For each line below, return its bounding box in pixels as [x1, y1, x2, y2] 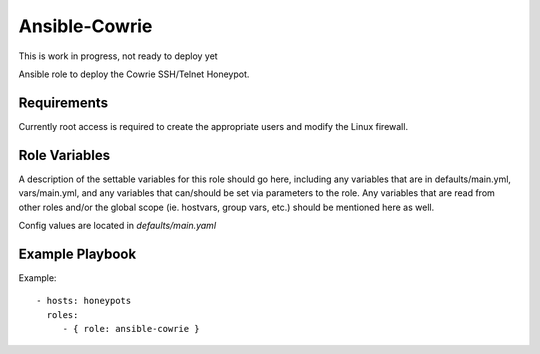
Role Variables [18, 146, 110, 164]
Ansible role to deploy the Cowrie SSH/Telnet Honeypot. [18, 68, 250, 80]
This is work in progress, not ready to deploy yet [18, 50, 219, 62]
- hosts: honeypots [36, 295, 132, 307]
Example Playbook [18, 245, 137, 262]
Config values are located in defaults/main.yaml [18, 219, 217, 231]
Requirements [18, 94, 109, 111]
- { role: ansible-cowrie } [62, 323, 200, 334]
